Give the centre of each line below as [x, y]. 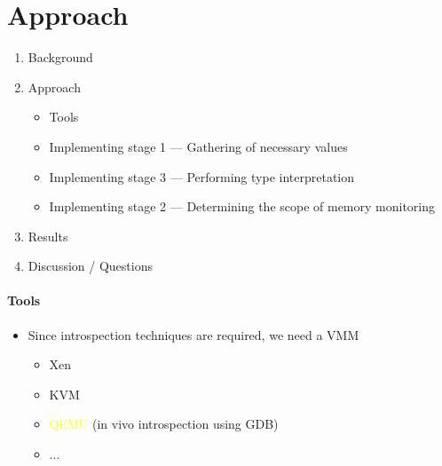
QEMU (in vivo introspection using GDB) [164, 424]
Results [48, 236]
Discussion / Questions [90, 266]
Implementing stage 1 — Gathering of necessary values [198, 146]
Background [60, 57]
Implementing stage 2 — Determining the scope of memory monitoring [242, 206]
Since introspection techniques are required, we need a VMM [193, 334]
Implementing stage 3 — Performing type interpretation [202, 176]
